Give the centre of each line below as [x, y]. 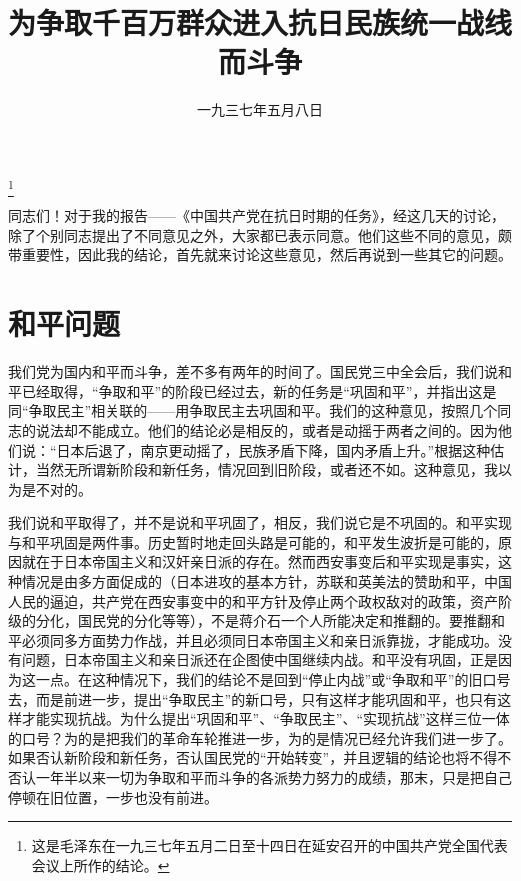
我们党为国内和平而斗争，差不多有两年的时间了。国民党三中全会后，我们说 [253, 371]
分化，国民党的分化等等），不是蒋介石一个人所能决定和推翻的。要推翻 [263, 620]
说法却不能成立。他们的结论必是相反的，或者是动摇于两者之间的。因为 [266, 429]
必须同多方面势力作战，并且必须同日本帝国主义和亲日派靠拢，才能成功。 [259, 639]
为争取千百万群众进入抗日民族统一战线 [260, 22]
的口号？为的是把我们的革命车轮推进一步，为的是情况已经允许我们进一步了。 [260, 737]
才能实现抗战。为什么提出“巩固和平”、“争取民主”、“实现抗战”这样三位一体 [265, 718]
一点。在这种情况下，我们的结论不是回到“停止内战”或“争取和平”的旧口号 [273, 679]
